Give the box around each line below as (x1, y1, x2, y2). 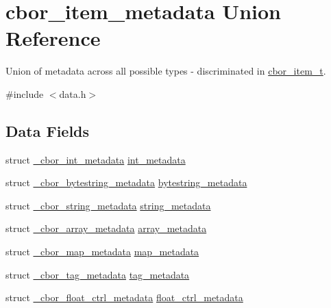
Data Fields (5, 120, 90, 141)
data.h (59, 86, 86, 101)
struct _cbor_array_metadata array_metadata (5, 221, 207, 235)
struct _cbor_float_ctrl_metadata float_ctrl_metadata (5, 290, 243, 305)
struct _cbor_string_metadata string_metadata (5, 198, 211, 212)
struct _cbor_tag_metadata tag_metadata (5, 267, 190, 281)
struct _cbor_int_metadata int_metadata (5, 152, 186, 166)
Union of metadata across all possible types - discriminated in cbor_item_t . (5, 64, 326, 78)
